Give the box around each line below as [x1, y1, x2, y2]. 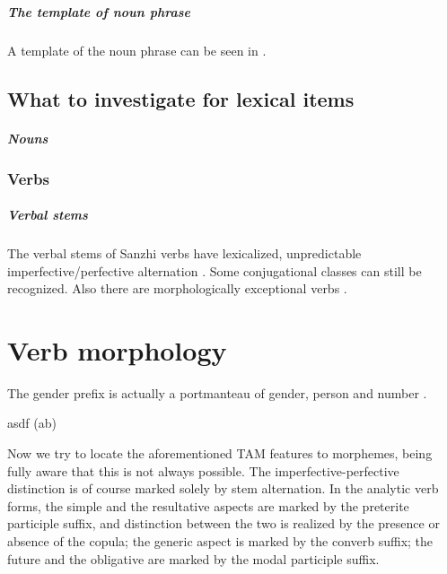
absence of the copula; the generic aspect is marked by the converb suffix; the [7, 532, 434, 551]
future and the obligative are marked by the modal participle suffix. [7, 549, 380, 568]
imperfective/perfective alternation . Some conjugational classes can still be [7, 261, 422, 280]
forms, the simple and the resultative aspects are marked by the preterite [7, 496, 409, 515]
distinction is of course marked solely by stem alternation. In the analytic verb [7, 479, 439, 498]
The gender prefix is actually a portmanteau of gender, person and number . [7, 383, 427, 402]
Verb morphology [7, 331, 227, 368]
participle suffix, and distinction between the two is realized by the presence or [7, 514, 440, 533]
